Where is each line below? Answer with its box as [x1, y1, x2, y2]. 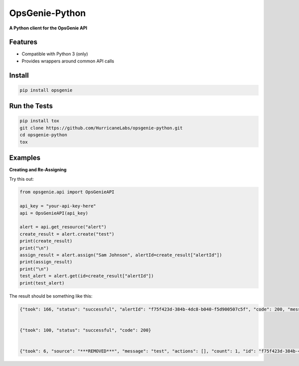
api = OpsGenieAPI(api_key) [19, 210, 88, 216]
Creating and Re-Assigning [9, 167, 67, 173]
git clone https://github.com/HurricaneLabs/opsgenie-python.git [19, 125, 183, 131]
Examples [9, 154, 41, 162]
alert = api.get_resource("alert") [19, 224, 107, 230]
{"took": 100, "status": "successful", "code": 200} [19, 327, 151, 333]
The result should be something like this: [9, 293, 93, 299]
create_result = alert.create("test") [19, 231, 115, 237]
